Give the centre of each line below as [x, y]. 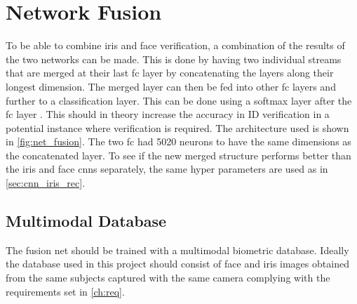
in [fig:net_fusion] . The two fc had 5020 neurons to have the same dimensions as [178, 141]
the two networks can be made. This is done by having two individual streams [174, 59]
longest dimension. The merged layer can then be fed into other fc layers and [171, 86]
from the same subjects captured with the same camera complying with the [168, 278]
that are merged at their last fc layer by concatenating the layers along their [170, 73]
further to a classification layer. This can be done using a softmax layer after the [179, 100]
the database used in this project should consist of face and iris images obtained [177, 264]
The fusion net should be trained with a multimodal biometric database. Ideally [177, 250]
